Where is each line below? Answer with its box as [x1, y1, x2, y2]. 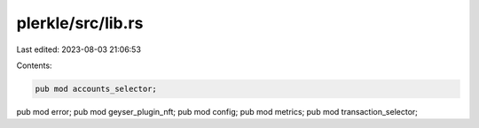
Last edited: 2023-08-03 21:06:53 [16, 44, 142, 55]
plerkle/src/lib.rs [16, 13, 144, 33]
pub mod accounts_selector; [35, 84, 157, 94]
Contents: [16, 60, 52, 71]
